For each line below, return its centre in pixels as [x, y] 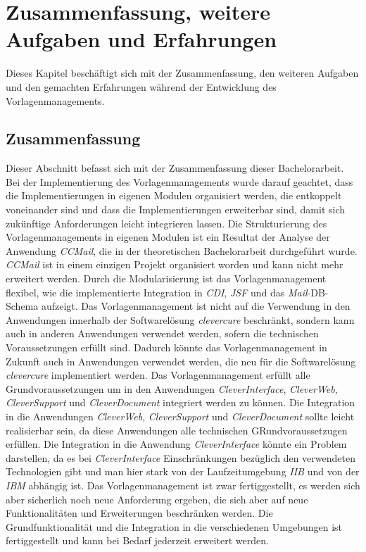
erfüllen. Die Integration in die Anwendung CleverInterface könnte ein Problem [176, 444]
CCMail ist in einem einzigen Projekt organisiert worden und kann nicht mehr [175, 264]
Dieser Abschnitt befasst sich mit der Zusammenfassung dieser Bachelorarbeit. [175, 168]
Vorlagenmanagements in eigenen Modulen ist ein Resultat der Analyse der [168, 237]
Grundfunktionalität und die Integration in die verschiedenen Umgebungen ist [174, 526]
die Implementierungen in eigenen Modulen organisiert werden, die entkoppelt [174, 195]
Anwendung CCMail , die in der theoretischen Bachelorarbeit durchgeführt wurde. [182, 250]
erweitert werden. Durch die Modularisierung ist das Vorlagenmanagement [166, 278]
